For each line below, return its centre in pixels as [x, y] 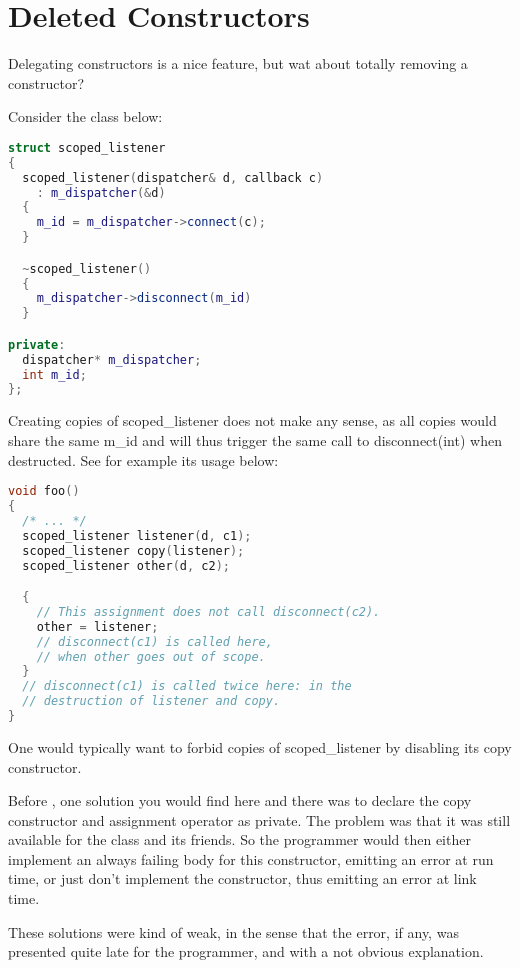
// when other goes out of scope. [151, 656]
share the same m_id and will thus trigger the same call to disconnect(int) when [255, 439]
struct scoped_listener [87, 147]
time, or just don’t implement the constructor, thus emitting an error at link [242, 878]
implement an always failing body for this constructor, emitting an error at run [251, 858]
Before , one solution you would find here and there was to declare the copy [240, 800]
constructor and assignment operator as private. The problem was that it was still [259, 819]
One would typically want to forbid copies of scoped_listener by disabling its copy [260, 746]
